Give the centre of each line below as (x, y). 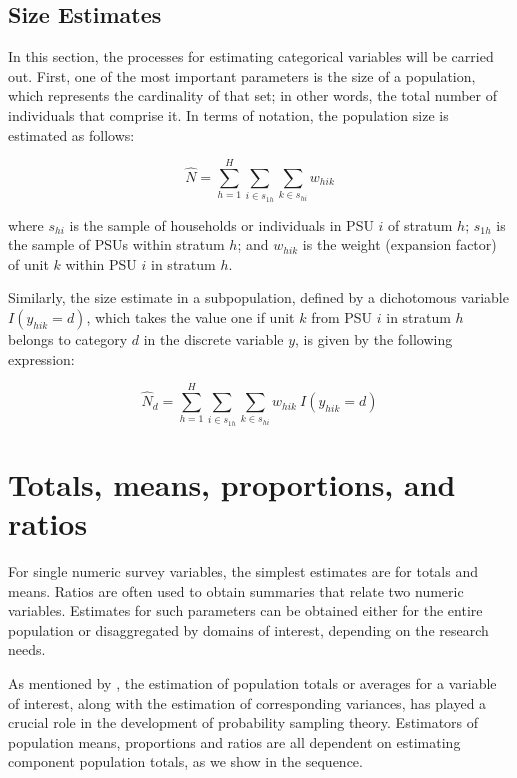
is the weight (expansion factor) (399, 244)
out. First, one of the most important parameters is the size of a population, (242, 75)
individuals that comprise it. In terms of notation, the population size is (228, 114)
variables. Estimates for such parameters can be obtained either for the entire (245, 610)
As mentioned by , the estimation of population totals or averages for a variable (252, 683)
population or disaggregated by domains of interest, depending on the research (248, 629)
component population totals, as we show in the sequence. (185, 761)
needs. (27, 649)
